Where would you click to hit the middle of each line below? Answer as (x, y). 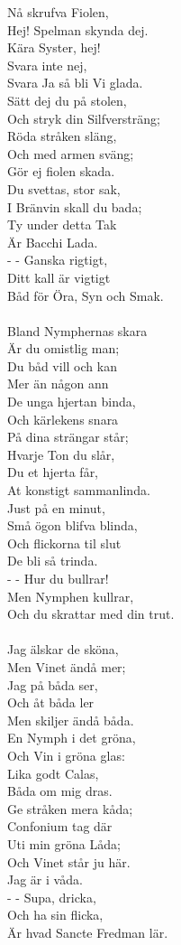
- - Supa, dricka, (52, 897)
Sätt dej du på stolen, (67, 100)
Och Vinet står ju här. (69, 861)
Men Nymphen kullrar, (71, 596)
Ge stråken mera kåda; (70, 808)
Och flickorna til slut (64, 543)
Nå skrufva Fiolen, (58, 12)
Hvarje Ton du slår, (61, 454)
